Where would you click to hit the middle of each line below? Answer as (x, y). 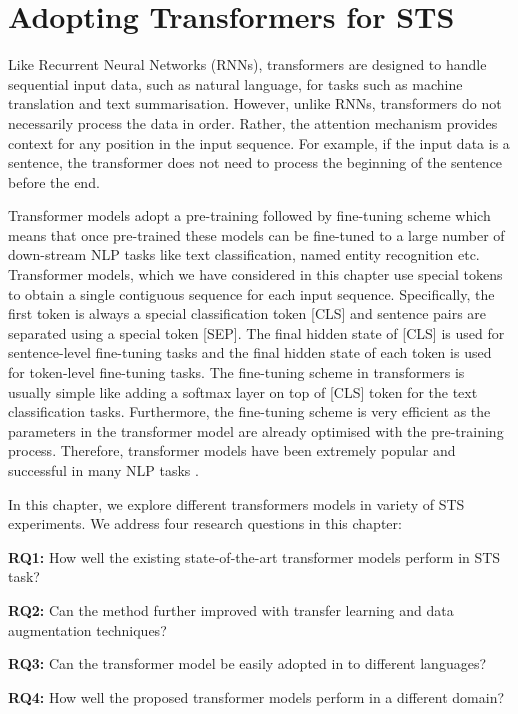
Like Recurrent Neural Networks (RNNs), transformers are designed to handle (247, 64)
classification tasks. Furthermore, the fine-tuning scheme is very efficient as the (249, 411)
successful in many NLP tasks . (103, 470)
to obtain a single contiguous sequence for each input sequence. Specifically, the (251, 293)
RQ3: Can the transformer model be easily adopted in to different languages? (247, 663)
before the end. (54, 181)
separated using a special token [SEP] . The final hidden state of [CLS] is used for (256, 332)
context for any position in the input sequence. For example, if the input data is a (259, 142)
